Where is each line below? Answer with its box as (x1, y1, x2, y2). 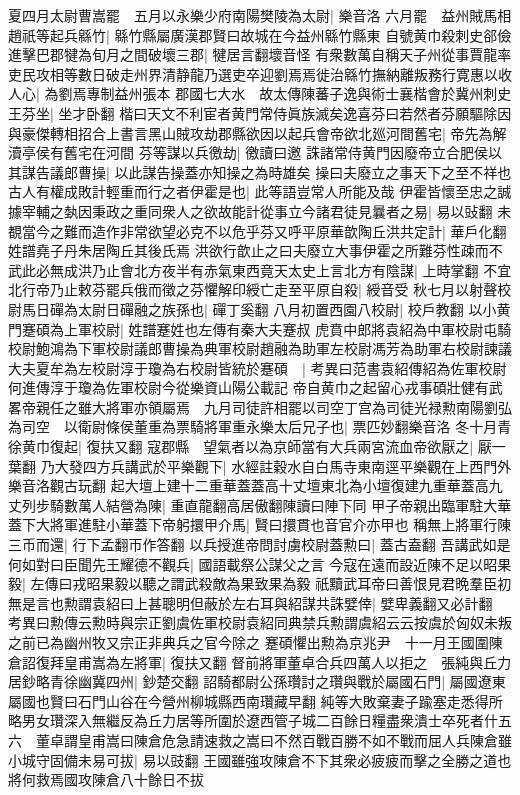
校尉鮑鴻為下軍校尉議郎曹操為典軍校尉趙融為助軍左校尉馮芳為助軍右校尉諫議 (8, 338, 512, 359)
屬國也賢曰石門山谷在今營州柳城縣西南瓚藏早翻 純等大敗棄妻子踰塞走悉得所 (8, 690, 503, 711)
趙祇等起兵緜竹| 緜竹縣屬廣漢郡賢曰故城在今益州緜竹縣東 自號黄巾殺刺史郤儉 (8, 24, 512, 45)
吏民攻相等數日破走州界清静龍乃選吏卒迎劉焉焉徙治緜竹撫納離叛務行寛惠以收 (8, 63, 512, 84)
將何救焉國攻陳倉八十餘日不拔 (8, 769, 204, 790)
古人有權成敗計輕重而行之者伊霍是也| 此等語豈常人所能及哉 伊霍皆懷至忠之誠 (8, 181, 512, 202)
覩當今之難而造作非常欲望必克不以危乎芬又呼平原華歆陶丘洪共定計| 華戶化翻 (8, 220, 507, 241)
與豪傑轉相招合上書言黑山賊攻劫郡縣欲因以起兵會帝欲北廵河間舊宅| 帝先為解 (8, 122, 507, 143)
